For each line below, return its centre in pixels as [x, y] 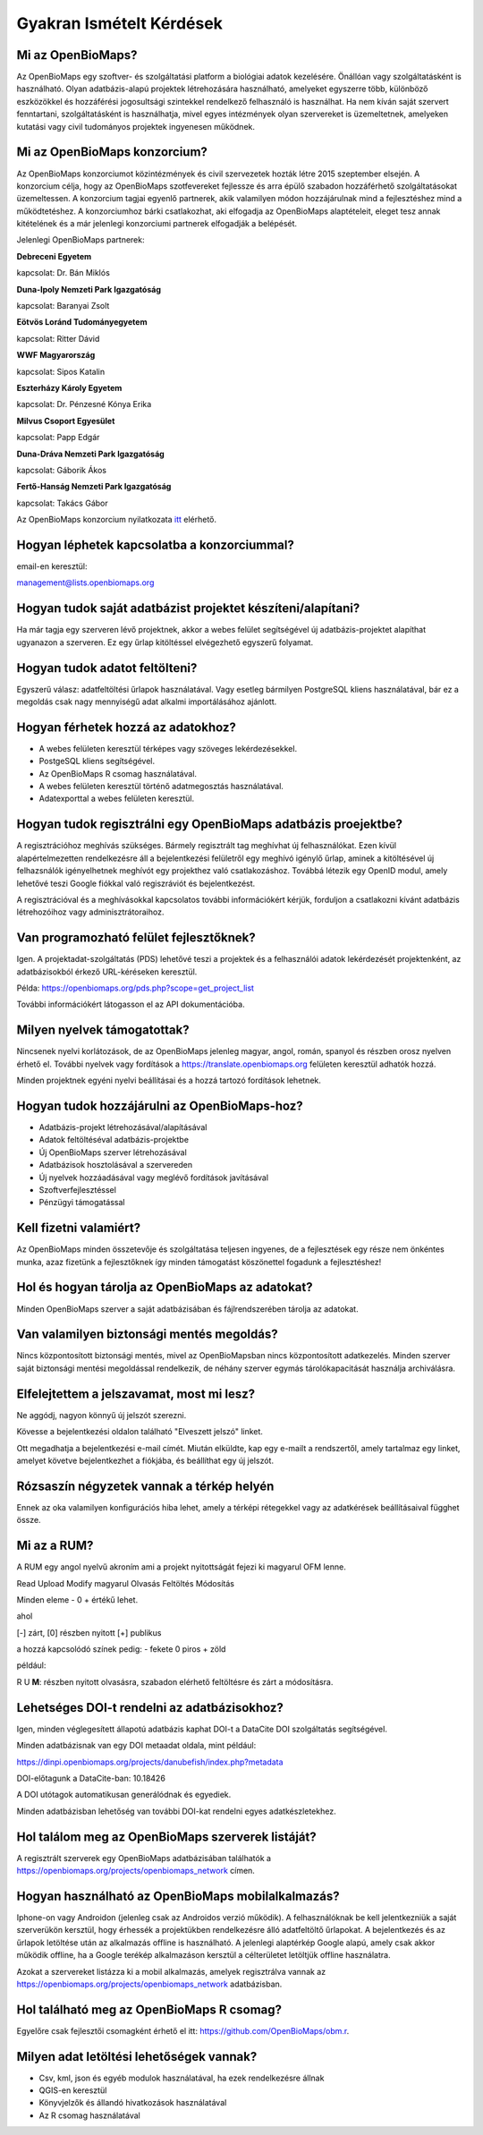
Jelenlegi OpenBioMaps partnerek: [80, 240]
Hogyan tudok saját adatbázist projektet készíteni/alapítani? [188, 608]
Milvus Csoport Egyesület [66, 421]
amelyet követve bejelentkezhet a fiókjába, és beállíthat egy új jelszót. [145, 1460]
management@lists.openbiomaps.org [85, 583]
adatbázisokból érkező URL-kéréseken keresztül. [107, 972]
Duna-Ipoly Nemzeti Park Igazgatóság [89, 289]
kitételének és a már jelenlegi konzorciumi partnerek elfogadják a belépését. [157, 224]
